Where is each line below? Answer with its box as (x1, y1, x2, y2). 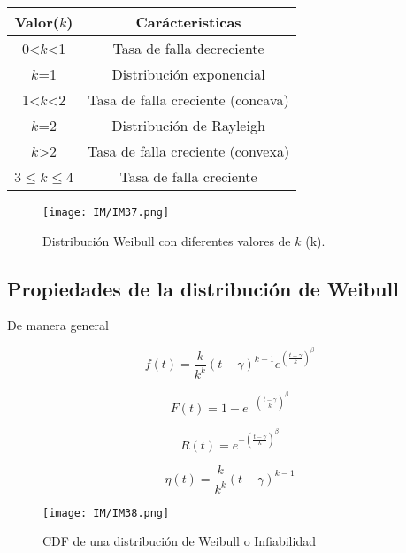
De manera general (7, 316, 109, 334)
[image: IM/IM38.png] (42, 506, 170, 519)
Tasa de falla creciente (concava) (88, 89, 289, 110)
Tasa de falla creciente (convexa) (88, 141, 290, 161)
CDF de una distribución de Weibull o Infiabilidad (42, 532, 316, 550)
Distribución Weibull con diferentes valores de (42, 231, 291, 250)
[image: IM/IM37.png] (42, 206, 170, 219)
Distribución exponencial (111, 64, 265, 84)
